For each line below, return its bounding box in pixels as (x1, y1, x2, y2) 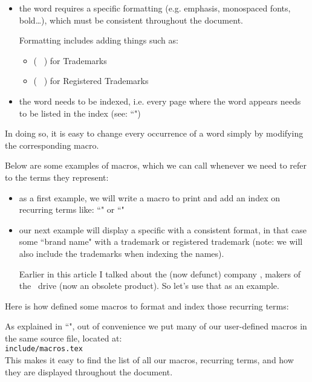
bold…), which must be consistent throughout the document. (19, 13, 243, 26)
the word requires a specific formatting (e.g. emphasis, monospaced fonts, (19, 2, 291, 14)
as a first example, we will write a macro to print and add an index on (19, 191, 280, 204)
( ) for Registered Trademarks (33, 74, 149, 87)
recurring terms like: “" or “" (19, 203, 125, 216)
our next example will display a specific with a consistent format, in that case (19, 223, 307, 236)
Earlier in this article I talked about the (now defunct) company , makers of (19, 267, 301, 280)
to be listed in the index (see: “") (19, 106, 141, 119)
